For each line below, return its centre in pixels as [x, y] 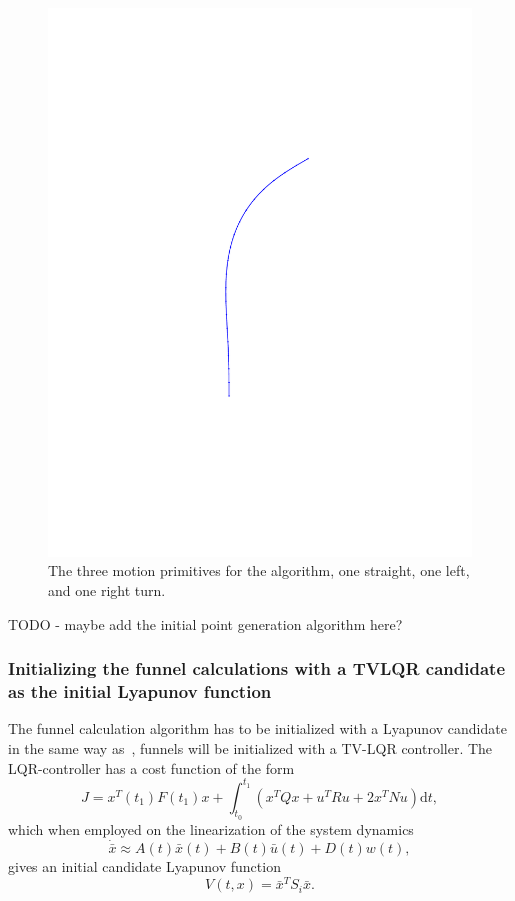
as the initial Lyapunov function [140, 691]
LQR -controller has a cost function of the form [151, 767]
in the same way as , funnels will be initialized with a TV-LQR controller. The [250, 748]
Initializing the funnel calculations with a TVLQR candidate [257, 668]
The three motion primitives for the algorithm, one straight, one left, [259, 570]
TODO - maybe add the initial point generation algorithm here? [205, 623]
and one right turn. [107, 590]
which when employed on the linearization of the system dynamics [211, 828]
